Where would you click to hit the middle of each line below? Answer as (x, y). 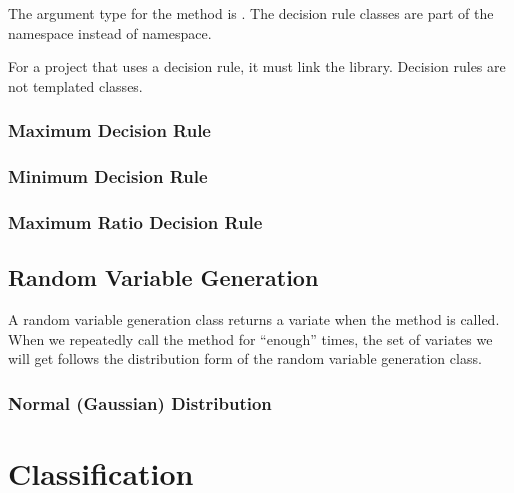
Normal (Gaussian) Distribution (140, 402)
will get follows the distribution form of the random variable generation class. (245, 358)
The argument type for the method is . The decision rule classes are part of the (251, 13)
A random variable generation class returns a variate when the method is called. (254, 319)
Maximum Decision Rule (109, 130)
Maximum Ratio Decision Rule (135, 221)
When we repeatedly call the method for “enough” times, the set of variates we (250, 338)
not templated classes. (75, 85)
